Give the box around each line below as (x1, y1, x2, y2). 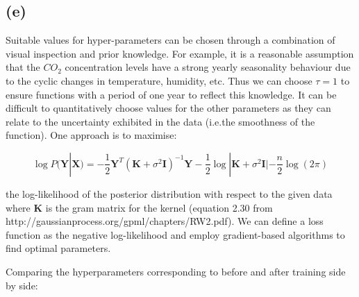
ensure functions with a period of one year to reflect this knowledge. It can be (6, 87, 337, 101)
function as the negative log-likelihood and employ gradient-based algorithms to (6, 227, 345, 241)
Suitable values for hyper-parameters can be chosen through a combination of (6, 33, 335, 47)
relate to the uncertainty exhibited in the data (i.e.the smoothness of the (6, 114, 315, 128)
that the (6, 60, 40, 74)
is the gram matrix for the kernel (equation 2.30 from (45, 200, 273, 214)
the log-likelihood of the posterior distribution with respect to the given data (6, 186, 333, 201)
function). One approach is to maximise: (6, 128, 177, 142)
